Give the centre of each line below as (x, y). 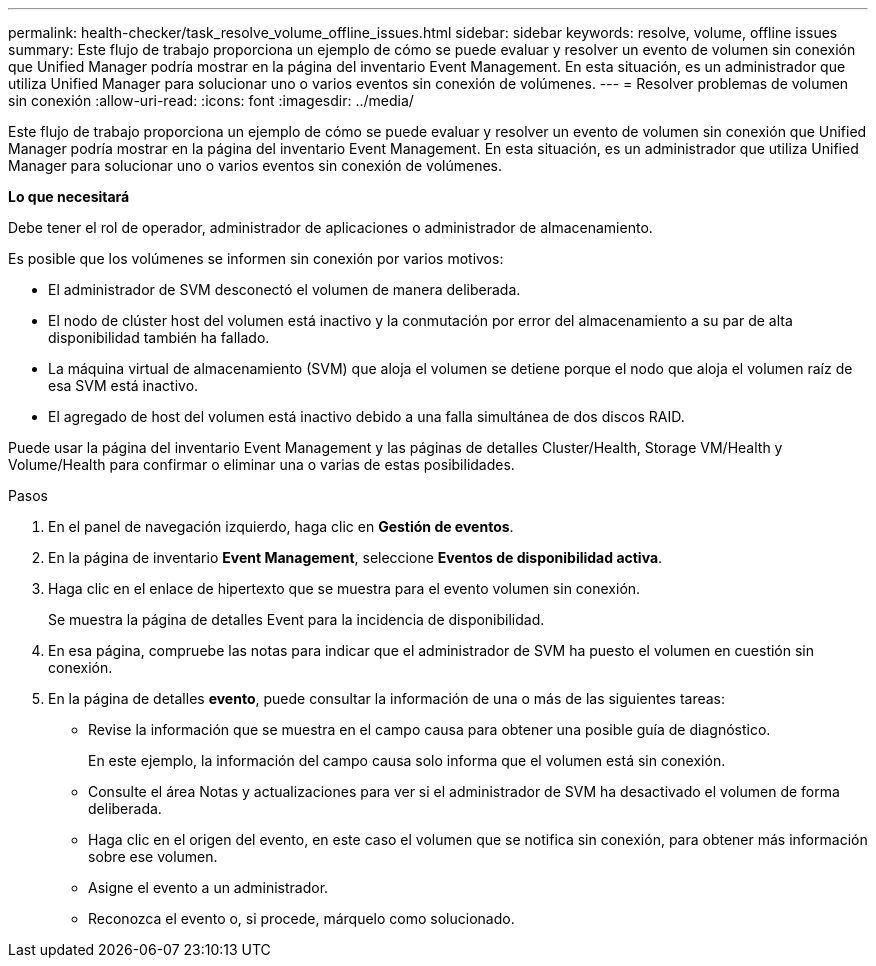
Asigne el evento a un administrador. (208, 887)
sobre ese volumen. (153, 856)
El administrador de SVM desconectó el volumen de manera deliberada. (284, 289)
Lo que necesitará (69, 196)
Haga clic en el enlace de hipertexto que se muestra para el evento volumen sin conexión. (344, 588)
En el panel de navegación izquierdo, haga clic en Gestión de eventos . (281, 526)
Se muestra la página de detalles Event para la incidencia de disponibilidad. (296, 619)
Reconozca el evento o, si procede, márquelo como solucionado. (301, 918)
